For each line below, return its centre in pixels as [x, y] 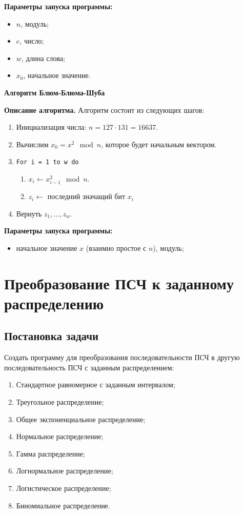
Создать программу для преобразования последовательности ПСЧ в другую [122, 357]
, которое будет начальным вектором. [159, 144]
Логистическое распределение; [64, 488]
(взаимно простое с [116, 248]
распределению [54, 303]
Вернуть [29, 213]
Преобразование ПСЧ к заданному [119, 283]
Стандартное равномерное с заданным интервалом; [96, 384]
